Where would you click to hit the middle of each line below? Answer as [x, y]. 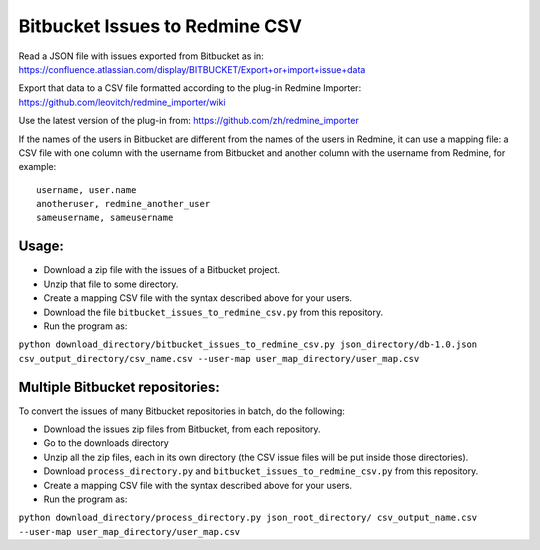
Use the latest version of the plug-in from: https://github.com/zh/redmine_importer [188, 121]
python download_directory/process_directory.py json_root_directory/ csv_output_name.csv [248, 518]
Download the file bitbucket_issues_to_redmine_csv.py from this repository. [213, 312]
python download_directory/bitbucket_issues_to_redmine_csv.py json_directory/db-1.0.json [248, 344]
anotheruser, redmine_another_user [123, 204]
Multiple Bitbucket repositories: [119, 386]
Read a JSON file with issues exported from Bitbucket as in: [141, 56]
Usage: [41, 246]
